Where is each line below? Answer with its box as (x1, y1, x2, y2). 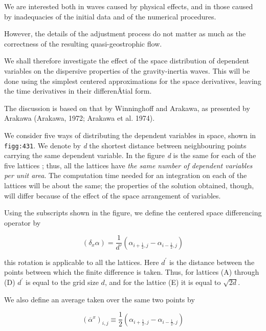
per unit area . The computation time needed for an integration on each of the (4, 170, 247, 181)
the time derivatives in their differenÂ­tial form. (4, 85, 152, 96)
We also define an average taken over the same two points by (4, 294, 195, 304)
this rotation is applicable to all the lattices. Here (4, 256, 159, 267)
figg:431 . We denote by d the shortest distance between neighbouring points (4, 140, 247, 150)
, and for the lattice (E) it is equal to (104, 277, 221, 287)
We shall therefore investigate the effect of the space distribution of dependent (4, 55, 250, 66)
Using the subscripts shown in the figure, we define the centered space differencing (4, 207, 262, 218)
